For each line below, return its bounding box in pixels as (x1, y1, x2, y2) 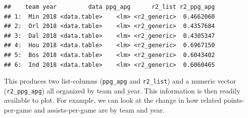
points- (223, 95, 245, 105)
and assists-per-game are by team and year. (34, 105, 165, 115)
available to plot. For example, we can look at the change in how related (4, 95, 221, 105)
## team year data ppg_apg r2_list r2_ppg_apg (4, 3, 215, 10)
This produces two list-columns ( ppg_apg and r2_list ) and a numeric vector (4, 76, 236, 86)
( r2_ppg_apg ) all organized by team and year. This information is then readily (4, 85, 241, 95)
